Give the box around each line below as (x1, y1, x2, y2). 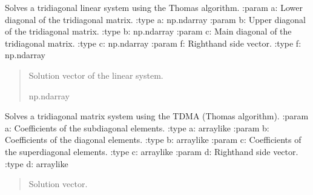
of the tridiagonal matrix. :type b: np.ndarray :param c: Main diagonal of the (5, 25, 292, 38)
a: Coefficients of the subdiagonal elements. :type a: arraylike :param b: (5, 121, 269, 134)
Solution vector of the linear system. (28, 68, 163, 81)
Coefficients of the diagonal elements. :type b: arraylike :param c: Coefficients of (5, 133, 301, 146)
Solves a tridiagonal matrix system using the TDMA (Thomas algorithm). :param (5, 110, 309, 122)
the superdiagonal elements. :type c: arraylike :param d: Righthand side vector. (5, 145, 298, 157)
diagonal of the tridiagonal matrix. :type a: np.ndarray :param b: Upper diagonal (5, 13, 306, 25)
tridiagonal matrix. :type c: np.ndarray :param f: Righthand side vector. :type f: (5, 36, 301, 49)
